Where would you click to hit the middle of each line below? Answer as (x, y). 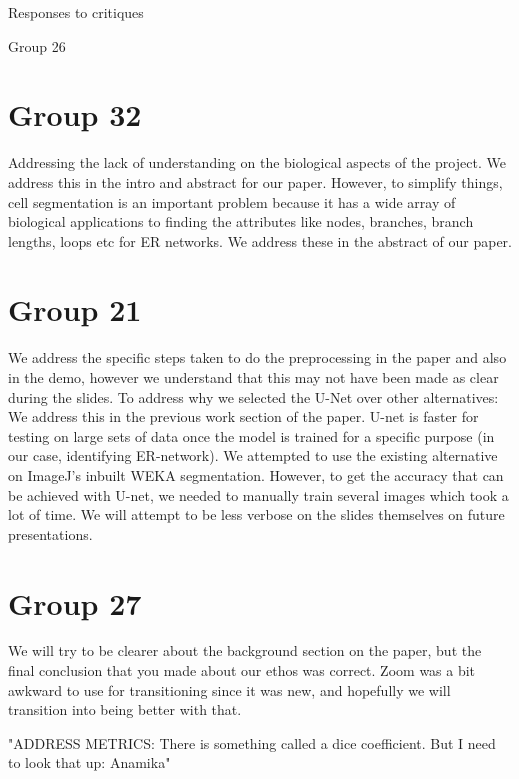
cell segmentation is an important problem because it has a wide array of (232, 201)
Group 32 (75, 114)
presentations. (50, 533)
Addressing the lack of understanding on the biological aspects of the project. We (257, 162)
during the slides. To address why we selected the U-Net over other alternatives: (253, 396)
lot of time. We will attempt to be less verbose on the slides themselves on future (256, 514)
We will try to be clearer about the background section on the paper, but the (245, 650)
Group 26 (37, 45)
